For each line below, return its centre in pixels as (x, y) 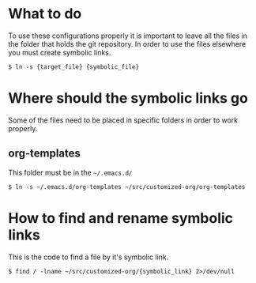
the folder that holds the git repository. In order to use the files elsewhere (127, 43)
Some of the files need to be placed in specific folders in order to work (123, 120)
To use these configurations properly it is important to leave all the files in (128, 36)
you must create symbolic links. (60, 52)
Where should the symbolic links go (128, 98)
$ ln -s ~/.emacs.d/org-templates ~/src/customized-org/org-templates (127, 187)
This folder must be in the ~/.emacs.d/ (70, 172)
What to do (45, 14)
